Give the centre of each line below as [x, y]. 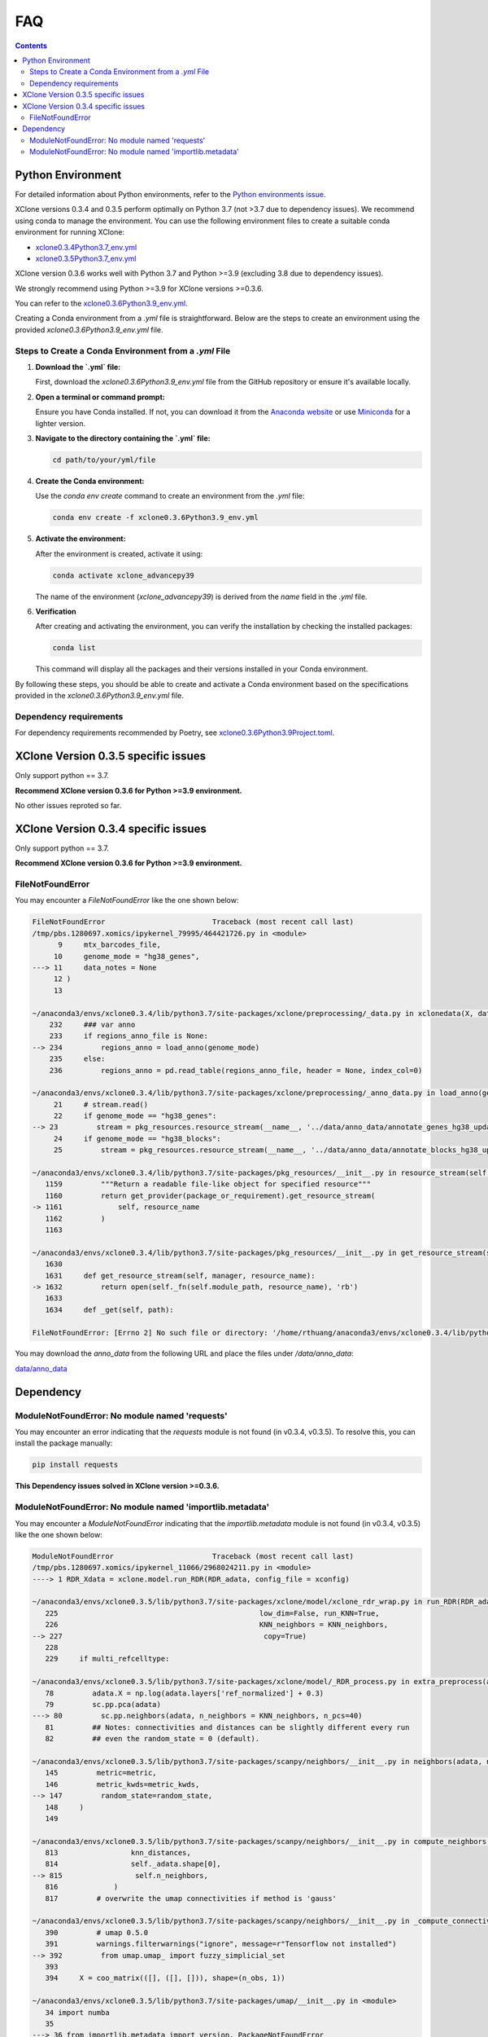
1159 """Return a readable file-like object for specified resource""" [208, 1184]
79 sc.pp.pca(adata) [103, 1704]
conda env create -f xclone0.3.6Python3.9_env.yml [156, 518]
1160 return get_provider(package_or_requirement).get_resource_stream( [210, 1195]
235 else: [77, 1059]
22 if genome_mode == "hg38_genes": [135, 1116]
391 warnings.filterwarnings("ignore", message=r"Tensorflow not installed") [221, 1944]
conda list [74, 648]
